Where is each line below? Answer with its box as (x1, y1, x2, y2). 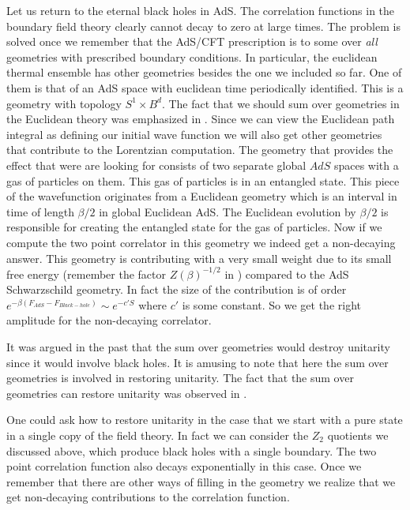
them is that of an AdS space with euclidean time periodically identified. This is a (6, 79, 404, 96)
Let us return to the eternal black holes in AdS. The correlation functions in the (6, 2, 395, 18)
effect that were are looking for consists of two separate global (6, 156, 307, 173)
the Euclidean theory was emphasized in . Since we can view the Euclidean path (6, 111, 395, 127)
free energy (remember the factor (6, 265, 167, 282)
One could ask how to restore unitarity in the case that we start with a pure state (6, 411, 403, 428)
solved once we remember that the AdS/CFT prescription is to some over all (6, 33, 378, 50)
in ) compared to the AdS (224, 265, 349, 282)
